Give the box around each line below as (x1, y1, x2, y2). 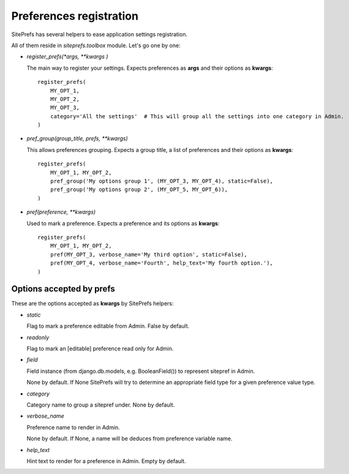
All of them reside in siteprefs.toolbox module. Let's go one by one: (11, 42, 181, 49)
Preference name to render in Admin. (26, 423, 121, 431)
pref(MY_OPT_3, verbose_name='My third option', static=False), (50, 251, 247, 258)
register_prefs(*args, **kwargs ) (26, 53, 108, 61)
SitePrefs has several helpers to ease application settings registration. (11, 31, 188, 38)
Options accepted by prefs (11, 284, 116, 294)
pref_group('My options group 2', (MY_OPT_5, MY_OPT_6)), (50, 186, 228, 193)
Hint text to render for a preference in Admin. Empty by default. (26, 457, 186, 465)
